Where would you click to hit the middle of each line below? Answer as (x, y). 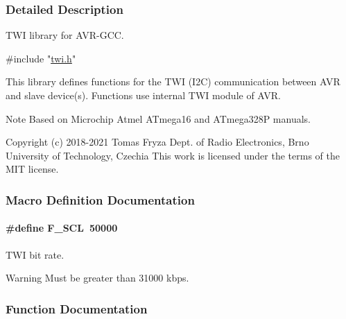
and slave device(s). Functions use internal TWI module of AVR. (144, 95)
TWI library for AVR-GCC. (65, 35)
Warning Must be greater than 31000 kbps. (97, 278)
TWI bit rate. (35, 254)
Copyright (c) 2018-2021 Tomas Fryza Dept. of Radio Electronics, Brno (157, 142)
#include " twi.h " (41, 58)
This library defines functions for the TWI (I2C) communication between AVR (173, 81)
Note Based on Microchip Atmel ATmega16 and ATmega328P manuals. (158, 118)
